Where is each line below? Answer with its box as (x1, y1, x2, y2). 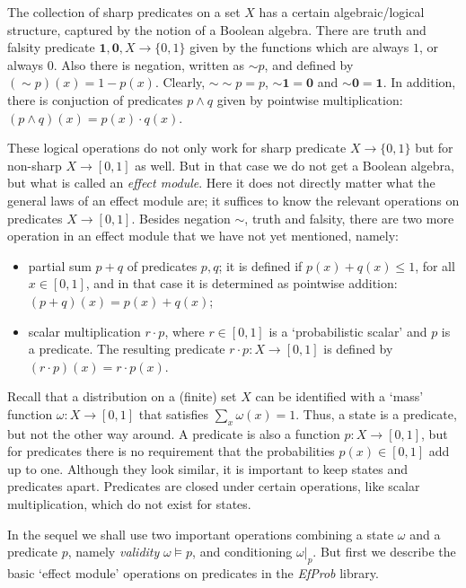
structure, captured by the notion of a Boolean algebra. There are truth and (7, 20, 426, 39)
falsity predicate (7, 38, 95, 57)
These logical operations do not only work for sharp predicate (7, 138, 347, 157)
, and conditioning (192, 542, 293, 561)
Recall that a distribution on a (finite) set (7, 387, 237, 406)
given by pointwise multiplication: (216, 90, 403, 109)
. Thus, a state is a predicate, (295, 404, 457, 423)
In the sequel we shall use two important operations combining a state (7, 524, 394, 543)
